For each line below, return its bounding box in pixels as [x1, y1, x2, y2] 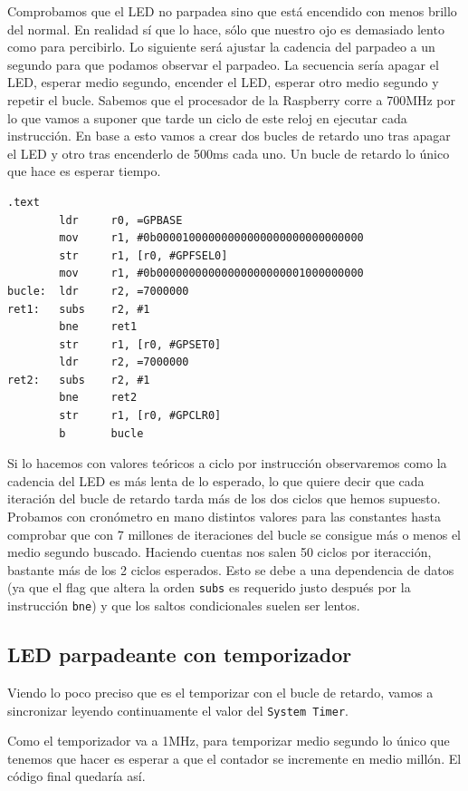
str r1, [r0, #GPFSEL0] [59, 249, 228, 262]
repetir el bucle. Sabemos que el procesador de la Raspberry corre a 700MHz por [7, 90, 456, 109]
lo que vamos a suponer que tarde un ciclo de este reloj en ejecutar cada [7, 108, 407, 127]
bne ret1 [59, 320, 138, 334]
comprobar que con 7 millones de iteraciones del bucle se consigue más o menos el [7, 524, 461, 543]
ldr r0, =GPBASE [59, 213, 183, 227]
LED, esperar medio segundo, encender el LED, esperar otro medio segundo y [7, 73, 439, 92]
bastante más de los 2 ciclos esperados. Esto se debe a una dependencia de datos [7, 560, 454, 579]
